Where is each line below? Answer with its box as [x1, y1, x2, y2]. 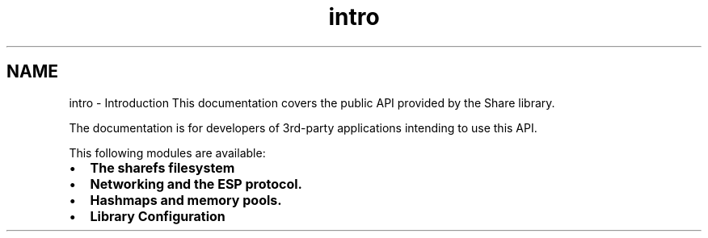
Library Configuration [90, 207, 225, 224]
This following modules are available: [69, 145, 266, 160]
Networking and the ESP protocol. [90, 175, 302, 192]
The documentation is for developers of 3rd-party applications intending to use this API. [69, 120, 537, 135]
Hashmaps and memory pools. [90, 191, 282, 208]
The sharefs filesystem [90, 159, 235, 176]
